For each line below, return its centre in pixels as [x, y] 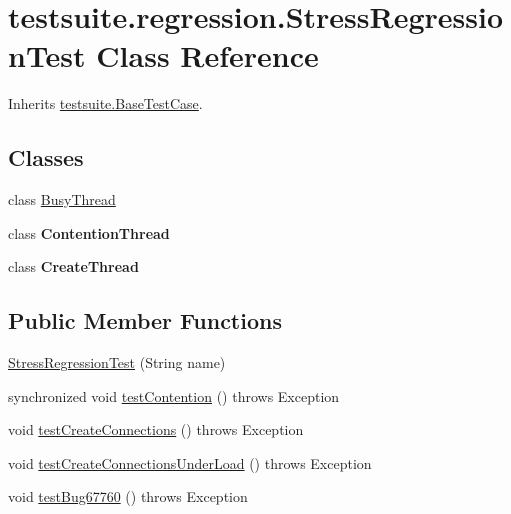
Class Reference [207, 55]
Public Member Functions [145, 320]
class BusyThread [62, 199]
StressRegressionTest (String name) [117, 362]
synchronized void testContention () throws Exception [174, 395]
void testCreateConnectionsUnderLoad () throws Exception [190, 462]
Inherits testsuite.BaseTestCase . [105, 103]
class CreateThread [73, 266]
